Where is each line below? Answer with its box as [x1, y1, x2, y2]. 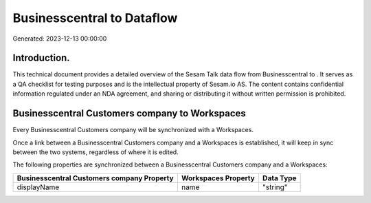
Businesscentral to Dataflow [12, 10, 178, 25]
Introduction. [12, 52, 70, 64]
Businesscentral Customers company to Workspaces [12, 107, 247, 120]
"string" [262, 182, 288, 192]
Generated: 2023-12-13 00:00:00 [12, 34, 107, 43]
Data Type [262, 173, 297, 182]
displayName [16, 182, 60, 192]
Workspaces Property [181, 173, 256, 182]
